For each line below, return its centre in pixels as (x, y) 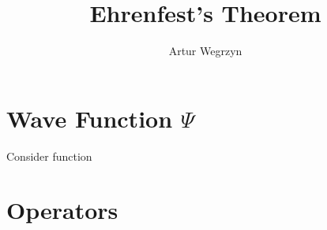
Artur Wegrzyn (205, 51)
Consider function (49, 156)
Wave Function (90, 118)
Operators (62, 210)
